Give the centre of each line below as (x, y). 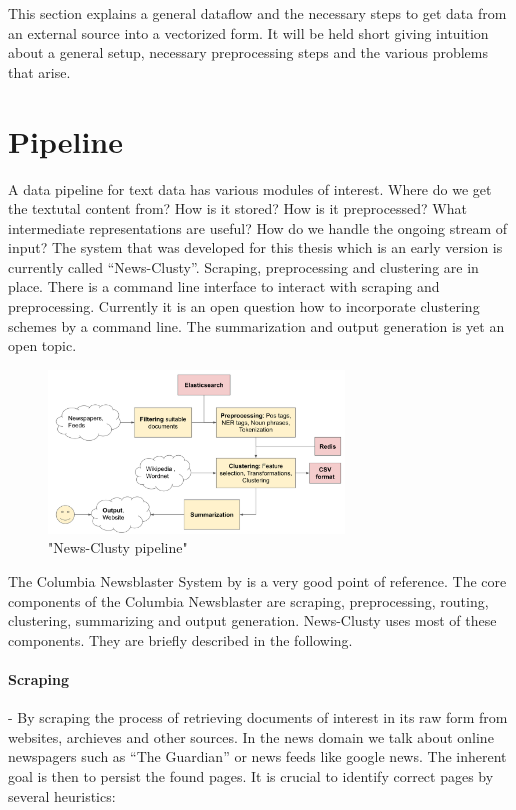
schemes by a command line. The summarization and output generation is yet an (256, 325)
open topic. (42, 345)
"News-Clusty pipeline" (118, 547)
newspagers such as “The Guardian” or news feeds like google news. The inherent (257, 756)
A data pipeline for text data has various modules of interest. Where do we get (250, 188)
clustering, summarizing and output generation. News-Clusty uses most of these (252, 620)
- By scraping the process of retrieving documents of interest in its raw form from (258, 717)
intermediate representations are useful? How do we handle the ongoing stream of (258, 227)
